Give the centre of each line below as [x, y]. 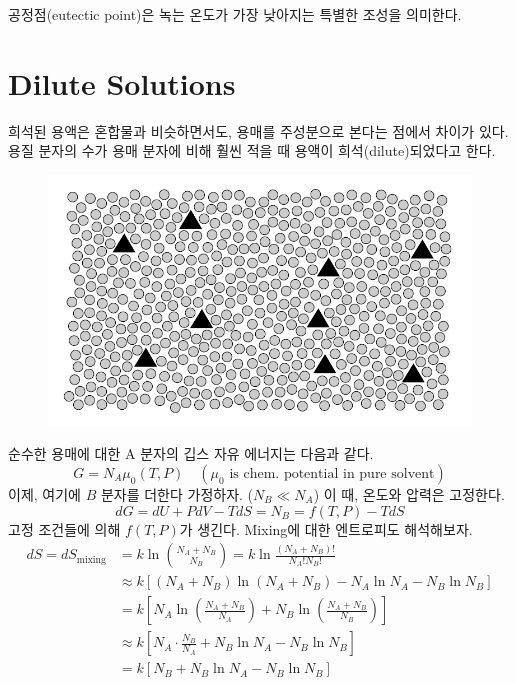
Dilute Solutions [122, 82]
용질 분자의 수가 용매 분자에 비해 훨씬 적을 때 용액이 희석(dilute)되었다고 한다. [252, 150]
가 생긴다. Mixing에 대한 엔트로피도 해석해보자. [326, 528]
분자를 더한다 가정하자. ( [177, 494]
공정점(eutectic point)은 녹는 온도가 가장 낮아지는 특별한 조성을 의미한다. [235, 14]
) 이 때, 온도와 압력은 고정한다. [409, 494]
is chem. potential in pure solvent [332, 474]
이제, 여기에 [44, 494]
